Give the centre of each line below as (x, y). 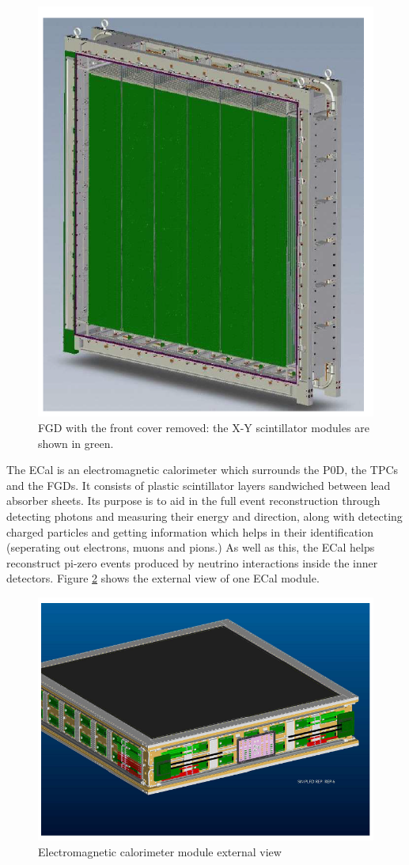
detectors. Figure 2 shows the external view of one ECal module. (163, 578)
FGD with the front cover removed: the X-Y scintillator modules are (204, 428)
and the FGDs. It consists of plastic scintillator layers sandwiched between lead (199, 485)
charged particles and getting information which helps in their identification (190, 531)
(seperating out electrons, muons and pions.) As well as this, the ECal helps (191, 547)
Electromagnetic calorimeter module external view (160, 851)
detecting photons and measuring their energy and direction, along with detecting (204, 516)
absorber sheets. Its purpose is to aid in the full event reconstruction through (193, 501)
